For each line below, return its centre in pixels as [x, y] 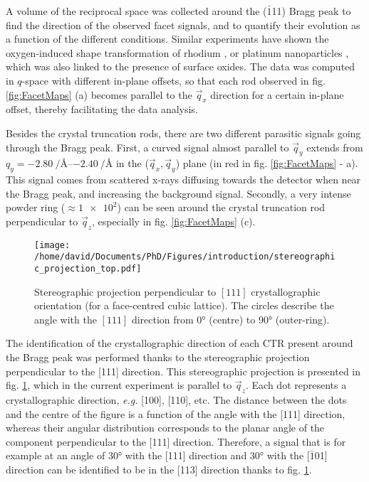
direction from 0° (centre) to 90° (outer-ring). [230, 319]
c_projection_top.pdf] [88, 269]
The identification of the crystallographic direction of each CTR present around [180, 343]
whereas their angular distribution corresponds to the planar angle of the [165, 428]
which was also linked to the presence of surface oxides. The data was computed [181, 66]
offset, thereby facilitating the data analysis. [102, 109]
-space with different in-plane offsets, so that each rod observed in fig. [173, 80]
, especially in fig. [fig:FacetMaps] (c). [174, 221]
